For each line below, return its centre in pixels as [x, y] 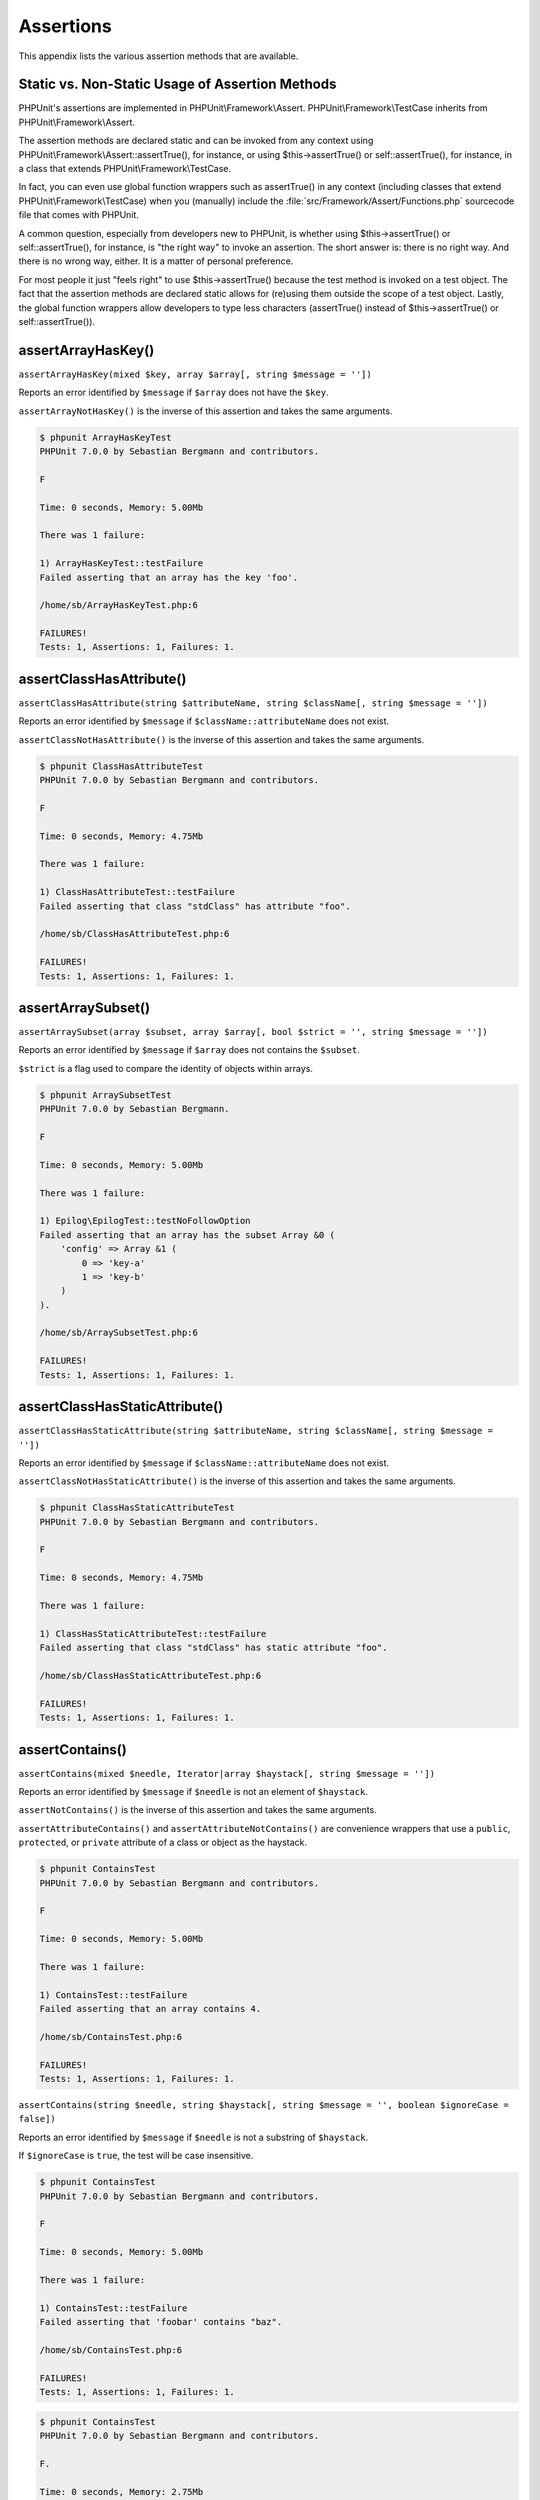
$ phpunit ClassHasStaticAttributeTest [137, 1508]
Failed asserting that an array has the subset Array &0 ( [187, 1234]
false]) [37, 2119]
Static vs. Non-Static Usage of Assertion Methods [177, 84]
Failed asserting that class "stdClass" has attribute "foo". [195, 906]
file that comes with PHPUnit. [79, 215]
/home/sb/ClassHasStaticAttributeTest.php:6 [150, 1675]
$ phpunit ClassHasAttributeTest [121, 766]
